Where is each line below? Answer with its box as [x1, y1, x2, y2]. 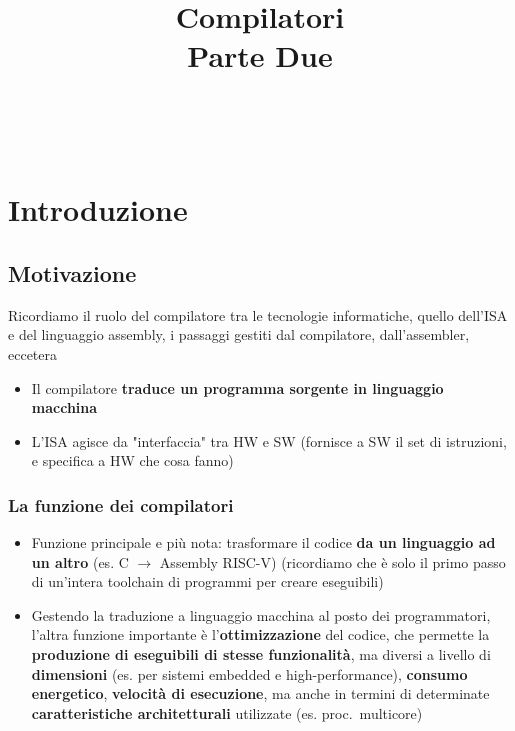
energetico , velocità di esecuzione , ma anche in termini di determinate [31, 683, 490, 704]
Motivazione [8, 257, 137, 288]
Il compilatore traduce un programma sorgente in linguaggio [31, 377, 444, 398]
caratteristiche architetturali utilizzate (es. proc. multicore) [31, 702, 423, 723]
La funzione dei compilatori [8, 492, 234, 517]
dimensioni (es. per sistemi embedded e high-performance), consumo [31, 663, 468, 684]
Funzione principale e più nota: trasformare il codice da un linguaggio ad [31, 532, 496, 553]
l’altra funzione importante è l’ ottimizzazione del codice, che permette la [31, 624, 490, 645]
